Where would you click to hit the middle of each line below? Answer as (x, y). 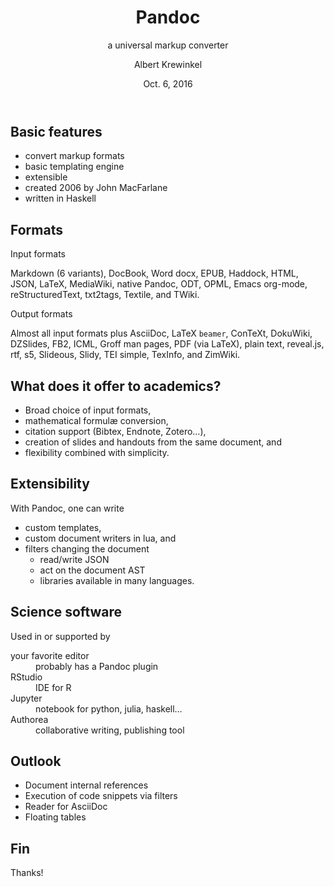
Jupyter (26, 698)
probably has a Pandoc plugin (97, 666)
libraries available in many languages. (117, 580)
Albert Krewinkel (168, 64)
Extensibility (50, 484)
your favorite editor (50, 655)
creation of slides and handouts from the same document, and (153, 442)
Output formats (41, 314)
